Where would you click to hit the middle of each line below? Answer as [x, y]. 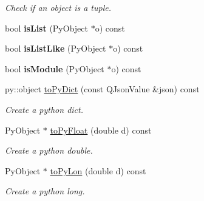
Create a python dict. [44, 109]
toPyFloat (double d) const [101, 130]
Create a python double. [49, 150]
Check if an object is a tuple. [58, 7]
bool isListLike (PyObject [56, 48]
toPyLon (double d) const [98, 170]
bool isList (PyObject [46, 28]
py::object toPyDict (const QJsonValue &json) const [102, 89]
